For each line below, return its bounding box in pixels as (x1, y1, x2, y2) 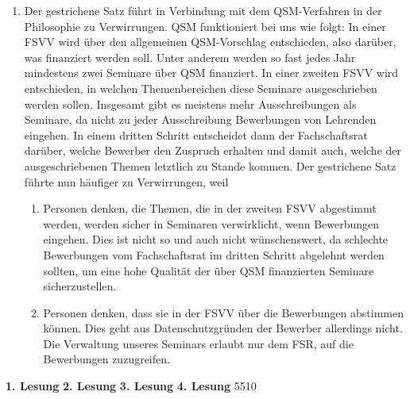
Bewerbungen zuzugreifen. (43, 351, 170, 367)
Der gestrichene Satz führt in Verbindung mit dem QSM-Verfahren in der (24, 2, 382, 18)
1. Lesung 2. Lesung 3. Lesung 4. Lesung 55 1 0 (6, 378, 257, 394)
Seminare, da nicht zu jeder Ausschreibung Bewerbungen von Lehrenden (24, 111, 377, 128)
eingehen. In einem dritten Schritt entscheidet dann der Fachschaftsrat (24, 126, 368, 143)
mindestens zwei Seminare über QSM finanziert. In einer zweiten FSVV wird (24, 64, 399, 81)
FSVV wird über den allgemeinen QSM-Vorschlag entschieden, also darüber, (24, 33, 396, 50)
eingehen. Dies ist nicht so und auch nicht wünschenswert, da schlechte (43, 231, 389, 247)
